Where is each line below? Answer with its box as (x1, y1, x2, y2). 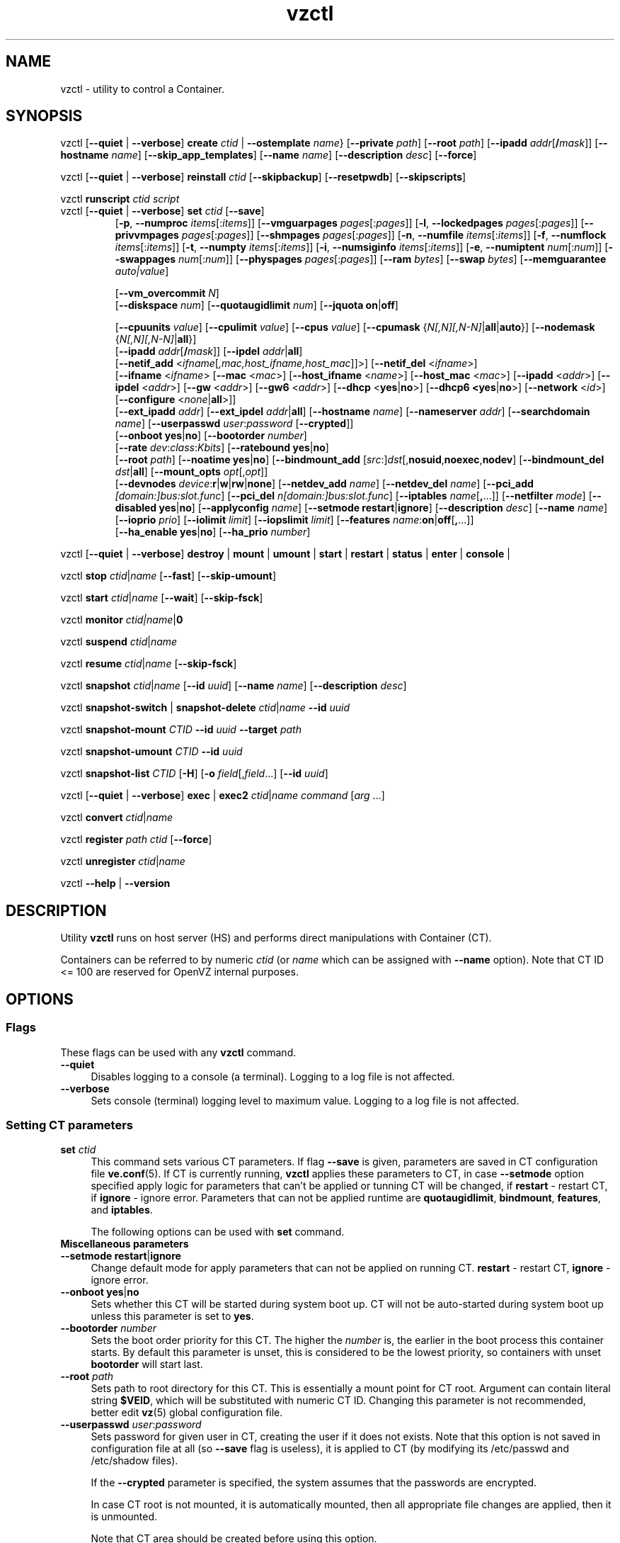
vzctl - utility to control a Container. (60, 82, 224, 95)
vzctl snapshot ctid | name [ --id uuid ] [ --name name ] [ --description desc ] (60, 679, 407, 692)
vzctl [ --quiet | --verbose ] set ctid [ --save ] (60, 205, 265, 217)
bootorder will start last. (91, 1358, 203, 1371)
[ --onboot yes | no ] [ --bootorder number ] (115, 429, 307, 442)
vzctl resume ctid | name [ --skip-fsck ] (60, 657, 237, 670)
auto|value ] (115, 265, 169, 278)
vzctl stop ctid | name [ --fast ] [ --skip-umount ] (60, 570, 277, 582)
